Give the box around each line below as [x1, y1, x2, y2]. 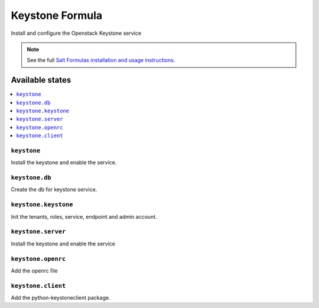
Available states [11, 75, 71, 85]
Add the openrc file [11, 267, 58, 274]
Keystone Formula [11, 9, 103, 22]
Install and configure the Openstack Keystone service [11, 30, 142, 37]
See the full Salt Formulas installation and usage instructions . [27, 57, 175, 64]
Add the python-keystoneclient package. [11, 294, 110, 301]
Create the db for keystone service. [11, 186, 97, 193]
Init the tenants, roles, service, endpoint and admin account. [11, 213, 157, 220]
